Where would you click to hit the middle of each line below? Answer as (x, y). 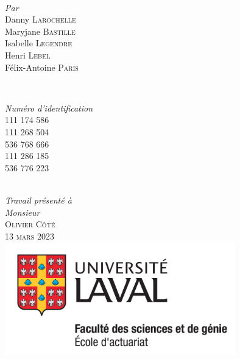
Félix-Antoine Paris (42, 67)
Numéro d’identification (49, 108)
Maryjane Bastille (40, 31)
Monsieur (23, 212)
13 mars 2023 (30, 236)
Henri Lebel (28, 55)
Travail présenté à (38, 200)
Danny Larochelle (41, 19)
